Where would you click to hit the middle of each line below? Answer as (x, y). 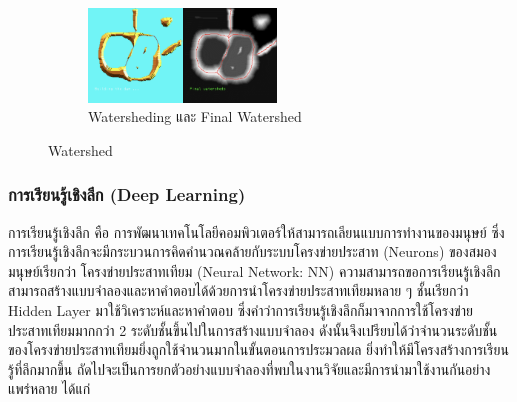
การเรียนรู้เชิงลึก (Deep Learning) (127, 194)
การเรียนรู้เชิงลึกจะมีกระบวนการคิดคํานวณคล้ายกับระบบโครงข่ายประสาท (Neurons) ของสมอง (252, 251)
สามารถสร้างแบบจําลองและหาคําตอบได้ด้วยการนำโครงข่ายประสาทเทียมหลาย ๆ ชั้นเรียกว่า (238, 290)
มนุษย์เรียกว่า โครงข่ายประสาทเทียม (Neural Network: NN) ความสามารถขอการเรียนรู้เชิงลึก (254, 270)
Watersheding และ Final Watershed (195, 116)
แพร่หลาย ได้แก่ (49, 388)
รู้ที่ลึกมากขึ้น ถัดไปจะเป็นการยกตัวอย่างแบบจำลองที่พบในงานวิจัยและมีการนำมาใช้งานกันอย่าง (249, 368)
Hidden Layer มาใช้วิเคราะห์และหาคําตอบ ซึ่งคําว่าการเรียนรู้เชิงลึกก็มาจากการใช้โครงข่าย (240, 310)
